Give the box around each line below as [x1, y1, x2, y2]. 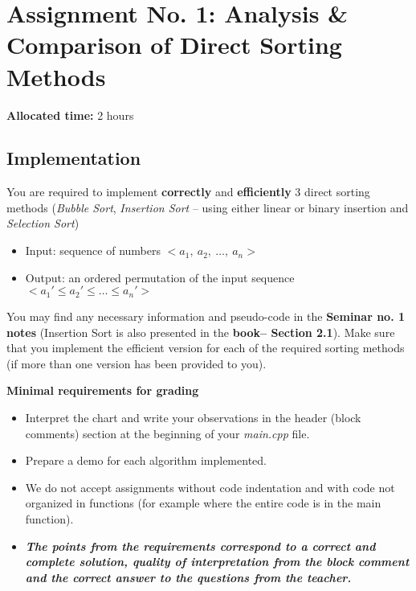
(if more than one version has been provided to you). [6, 355, 267, 371]
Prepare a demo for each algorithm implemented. [25, 452, 267, 469]
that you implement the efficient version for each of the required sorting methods [6, 339, 405, 356]
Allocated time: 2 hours [6, 106, 134, 123]
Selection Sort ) [6, 215, 80, 232]
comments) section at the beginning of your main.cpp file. [25, 425, 310, 441]
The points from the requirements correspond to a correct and [25, 537, 376, 554]
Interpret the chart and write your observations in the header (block [25, 409, 361, 426]
